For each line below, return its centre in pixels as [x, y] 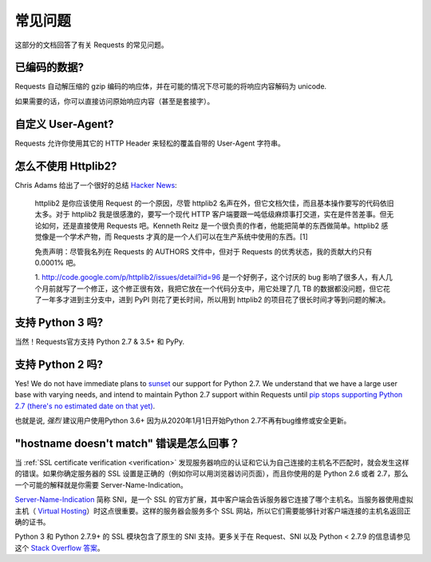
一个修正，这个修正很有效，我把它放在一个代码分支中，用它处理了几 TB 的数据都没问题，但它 [230, 289]
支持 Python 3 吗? [59, 323]
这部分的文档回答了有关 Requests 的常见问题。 [92, 45]
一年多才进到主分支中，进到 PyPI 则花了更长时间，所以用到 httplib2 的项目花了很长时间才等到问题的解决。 [215, 300]
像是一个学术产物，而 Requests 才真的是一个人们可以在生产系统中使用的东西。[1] [174, 237]
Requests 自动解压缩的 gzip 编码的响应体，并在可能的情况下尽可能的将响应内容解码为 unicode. [171, 86]
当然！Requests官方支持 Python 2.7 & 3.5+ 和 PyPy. [100, 342]
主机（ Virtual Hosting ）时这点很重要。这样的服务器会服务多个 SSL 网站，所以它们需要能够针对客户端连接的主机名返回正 [213, 511]
